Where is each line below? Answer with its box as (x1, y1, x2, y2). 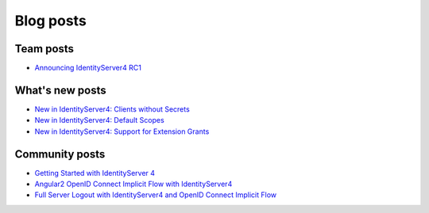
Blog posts (14, 12, 87, 29)
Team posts (14, 42, 75, 55)
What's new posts (14, 83, 106, 97)
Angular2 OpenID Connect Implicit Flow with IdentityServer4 (34, 179, 233, 189)
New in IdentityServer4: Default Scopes (34, 116, 164, 125)
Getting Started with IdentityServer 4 (34, 168, 155, 177)
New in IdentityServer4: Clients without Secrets (34, 104, 190, 114)
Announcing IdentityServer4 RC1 (34, 63, 142, 73)
